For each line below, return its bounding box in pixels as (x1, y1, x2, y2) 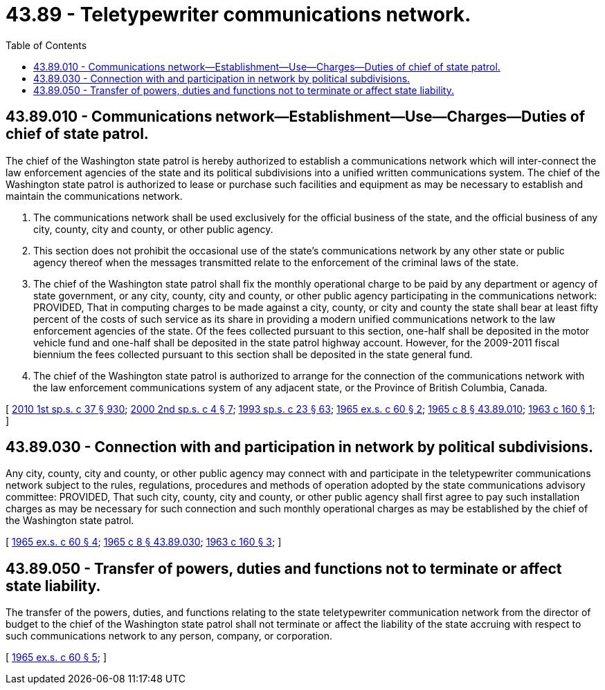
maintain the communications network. (6, 189, 183, 202)
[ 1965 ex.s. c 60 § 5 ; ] (6, 651, 107, 664)
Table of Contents (6, 39, 87, 51)
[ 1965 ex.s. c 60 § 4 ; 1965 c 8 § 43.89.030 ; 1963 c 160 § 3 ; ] (6, 536, 282, 548)
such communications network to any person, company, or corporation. (6, 630, 332, 642)
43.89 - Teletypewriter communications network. (6, 3, 471, 26)
